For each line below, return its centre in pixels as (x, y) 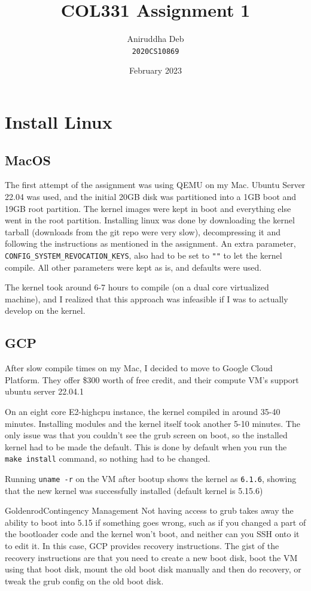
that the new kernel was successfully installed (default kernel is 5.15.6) (134, 490)
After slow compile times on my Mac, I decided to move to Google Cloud (139, 368)
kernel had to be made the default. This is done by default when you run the (146, 446)
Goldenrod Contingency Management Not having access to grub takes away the (149, 510)
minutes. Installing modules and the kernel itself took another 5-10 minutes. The (153, 423)
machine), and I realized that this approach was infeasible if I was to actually (147, 298)
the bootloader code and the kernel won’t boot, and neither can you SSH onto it (152, 534)
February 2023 (155, 70)
